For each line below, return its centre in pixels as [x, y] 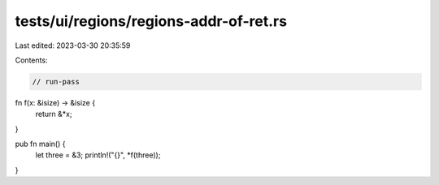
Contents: [31, 60]
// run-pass [56, 82]
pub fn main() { [40, 144]
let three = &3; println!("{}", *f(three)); [98, 155]
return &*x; [54, 114]
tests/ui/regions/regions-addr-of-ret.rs [151, 21]
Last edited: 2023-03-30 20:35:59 [73, 45]
